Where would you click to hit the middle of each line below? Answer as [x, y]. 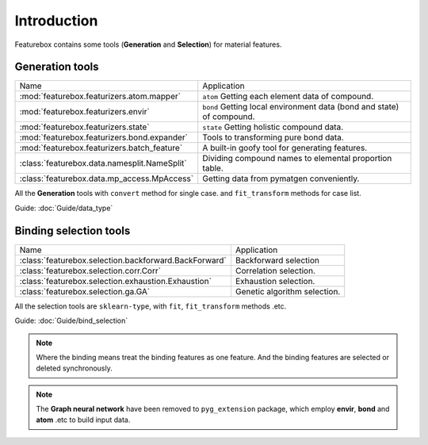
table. [213, 168]
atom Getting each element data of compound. [288, 97]
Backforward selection [277, 260]
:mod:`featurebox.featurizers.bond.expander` [103, 137]
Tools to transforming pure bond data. [273, 137]
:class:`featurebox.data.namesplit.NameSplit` [103, 163]
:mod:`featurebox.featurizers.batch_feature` [101, 148]
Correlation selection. [275, 270]
